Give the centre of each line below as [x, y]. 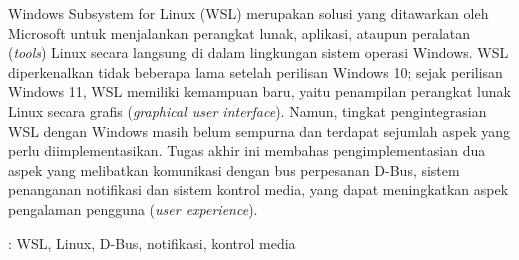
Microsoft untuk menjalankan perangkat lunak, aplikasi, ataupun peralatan [239, 32]
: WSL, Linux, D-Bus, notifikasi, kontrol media [152, 242]
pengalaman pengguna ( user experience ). [133, 208]
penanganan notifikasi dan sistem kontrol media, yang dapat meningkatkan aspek [258, 189]
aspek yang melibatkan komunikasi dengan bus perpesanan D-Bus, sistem [234, 169]
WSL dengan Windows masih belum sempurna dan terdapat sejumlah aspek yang [259, 130]
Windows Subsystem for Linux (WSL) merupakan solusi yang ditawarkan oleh [248, 13]
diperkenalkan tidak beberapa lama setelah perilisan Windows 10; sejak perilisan [255, 71]
